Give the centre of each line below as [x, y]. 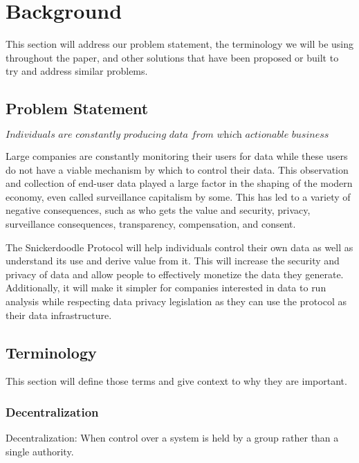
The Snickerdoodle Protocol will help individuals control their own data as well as [179, 247]
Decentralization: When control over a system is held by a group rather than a [172, 438]
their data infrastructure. [59, 315]
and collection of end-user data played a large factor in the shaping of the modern [179, 183]
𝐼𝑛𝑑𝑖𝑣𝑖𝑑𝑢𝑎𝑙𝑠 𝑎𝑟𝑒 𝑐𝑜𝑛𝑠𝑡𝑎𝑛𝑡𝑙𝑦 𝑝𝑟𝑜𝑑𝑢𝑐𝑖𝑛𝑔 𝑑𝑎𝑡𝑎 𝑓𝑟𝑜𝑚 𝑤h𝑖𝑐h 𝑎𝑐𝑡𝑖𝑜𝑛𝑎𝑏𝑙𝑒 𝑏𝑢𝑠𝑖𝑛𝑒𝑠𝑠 [167, 135]
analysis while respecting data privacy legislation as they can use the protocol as [176, 301]
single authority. [40, 451]
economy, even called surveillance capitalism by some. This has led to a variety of [178, 196]
